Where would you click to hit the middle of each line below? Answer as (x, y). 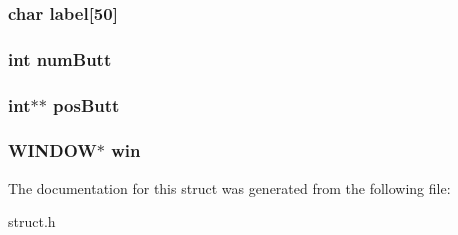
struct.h (32, 221)
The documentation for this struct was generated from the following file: (229, 187)
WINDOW (52, 150)
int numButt (60, 58)
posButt (86, 104)
